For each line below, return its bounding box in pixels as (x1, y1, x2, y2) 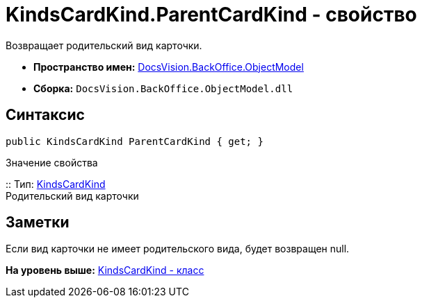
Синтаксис (6, 106, 85, 124)
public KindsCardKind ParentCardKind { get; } (6, 135, 263, 147)
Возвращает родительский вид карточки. (6, 39, 202, 51)
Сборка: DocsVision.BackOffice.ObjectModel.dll (33, 82, 293, 94)
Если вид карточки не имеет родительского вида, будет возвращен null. (6, 243, 350, 255)
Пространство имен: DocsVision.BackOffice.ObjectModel (33, 60, 304, 73)
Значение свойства (6, 156, 98, 168)
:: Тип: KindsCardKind (6, 178, 106, 190)
